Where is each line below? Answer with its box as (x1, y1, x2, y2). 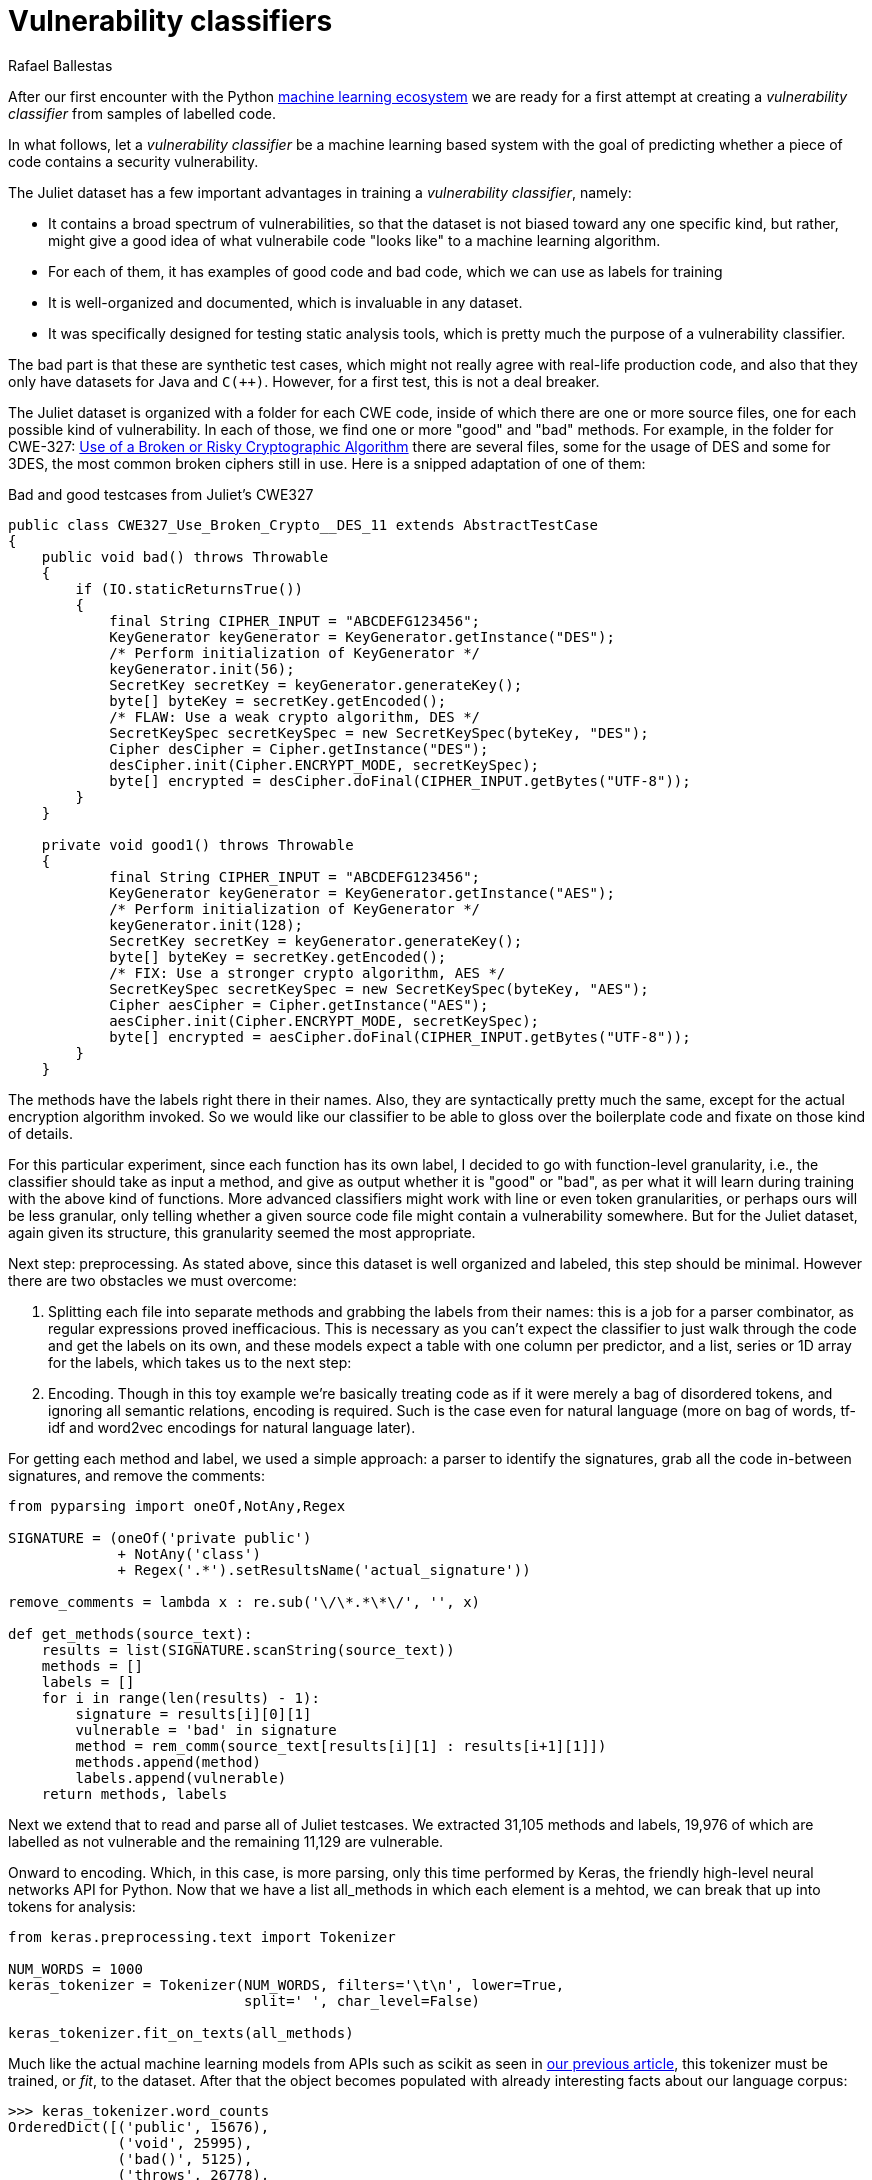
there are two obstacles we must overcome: (8, 1271, 297, 1289)
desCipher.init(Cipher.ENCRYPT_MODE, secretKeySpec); (109, 756, 540, 773)
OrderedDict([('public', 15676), (8, 2118, 270, 2135)
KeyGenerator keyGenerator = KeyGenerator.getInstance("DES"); (109, 628, 615, 645)
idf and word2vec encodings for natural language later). (48, 1418, 416, 1436)
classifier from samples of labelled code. (8, 104, 276, 122)
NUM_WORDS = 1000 (8, 1960, 143, 1977)
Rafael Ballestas (8, 56, 113, 74)
